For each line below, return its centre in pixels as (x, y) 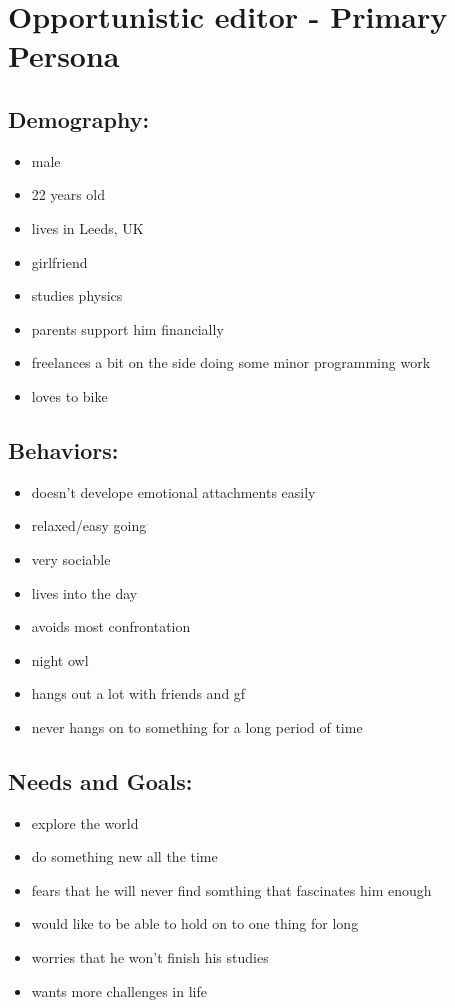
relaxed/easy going (89, 525)
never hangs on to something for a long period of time (197, 726)
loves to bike (69, 395)
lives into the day (84, 592)
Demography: (79, 118)
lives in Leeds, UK (87, 227)
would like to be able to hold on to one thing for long (195, 923)
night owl (60, 659)
